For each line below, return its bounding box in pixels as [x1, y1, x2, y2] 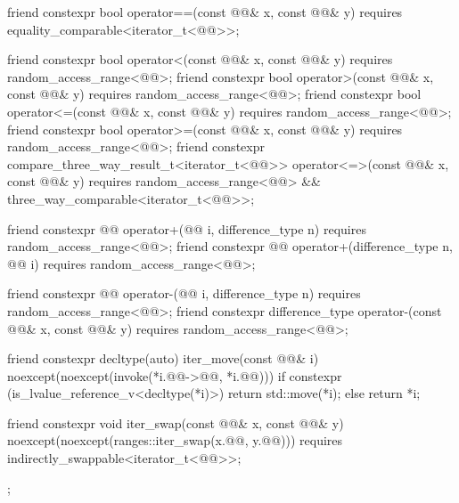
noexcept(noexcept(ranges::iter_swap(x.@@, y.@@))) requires [7, 431, 343, 450]
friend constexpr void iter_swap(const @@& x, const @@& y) [7, 413, 344, 432]
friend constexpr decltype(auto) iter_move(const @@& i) [7, 349, 319, 368]
